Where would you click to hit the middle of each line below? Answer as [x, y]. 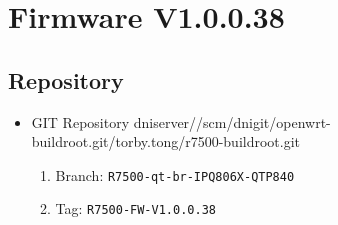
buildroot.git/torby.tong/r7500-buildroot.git [166, 141]
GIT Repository [80, 121]
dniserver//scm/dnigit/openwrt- [232, 121]
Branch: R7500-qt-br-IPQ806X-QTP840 [175, 174]
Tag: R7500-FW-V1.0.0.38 [135, 208]
